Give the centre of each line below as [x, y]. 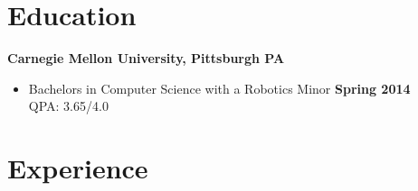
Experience [78, 168]
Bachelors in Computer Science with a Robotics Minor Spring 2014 [219, 88]
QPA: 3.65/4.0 [68, 106]
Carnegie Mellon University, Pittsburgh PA [146, 58]
